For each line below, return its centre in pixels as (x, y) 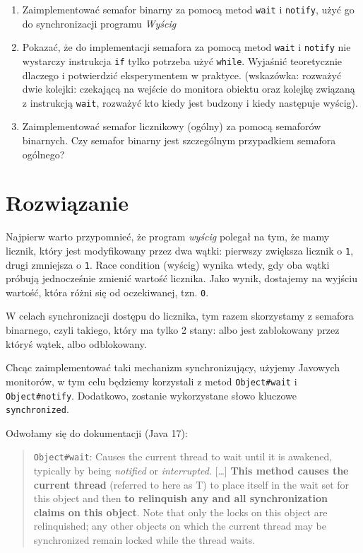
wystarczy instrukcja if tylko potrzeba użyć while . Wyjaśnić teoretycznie (182, 60)
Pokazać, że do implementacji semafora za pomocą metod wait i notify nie (186, 47)
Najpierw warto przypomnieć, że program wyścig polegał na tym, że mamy (168, 237)
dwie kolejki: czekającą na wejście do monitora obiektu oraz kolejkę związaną (189, 89)
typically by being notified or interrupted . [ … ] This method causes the (191, 471)
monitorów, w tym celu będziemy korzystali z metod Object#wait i (151, 381)
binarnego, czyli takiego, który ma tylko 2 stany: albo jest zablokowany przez (173, 330)
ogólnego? (43, 154)
